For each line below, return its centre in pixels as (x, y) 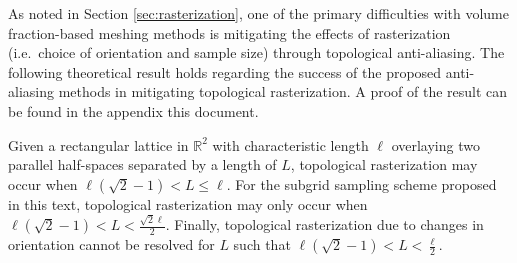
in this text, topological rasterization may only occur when (188, 203)
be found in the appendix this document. (133, 110)
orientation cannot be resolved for (111, 244)
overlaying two (435, 144)
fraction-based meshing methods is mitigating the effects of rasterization (229, 32)
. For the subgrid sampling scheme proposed (361, 183)
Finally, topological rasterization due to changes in (329, 224)
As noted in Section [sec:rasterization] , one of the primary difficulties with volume (258, 13)
